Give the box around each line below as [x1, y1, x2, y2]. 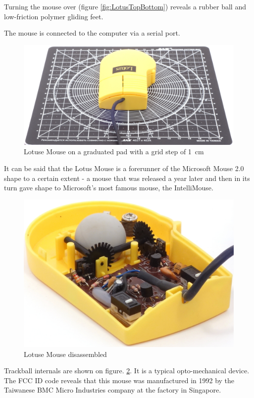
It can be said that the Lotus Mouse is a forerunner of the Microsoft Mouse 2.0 [4, 163, 244, 174]
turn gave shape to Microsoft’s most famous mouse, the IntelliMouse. [4, 182, 213, 193]
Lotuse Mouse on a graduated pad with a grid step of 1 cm [24, 146, 204, 157]
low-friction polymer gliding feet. [4, 11, 103, 21]
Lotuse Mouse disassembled [24, 349, 107, 359]
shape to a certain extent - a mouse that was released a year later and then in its [4, 173, 250, 183]
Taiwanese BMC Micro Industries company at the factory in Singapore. [4, 385, 221, 395]
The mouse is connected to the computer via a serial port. [4, 28, 180, 38]
